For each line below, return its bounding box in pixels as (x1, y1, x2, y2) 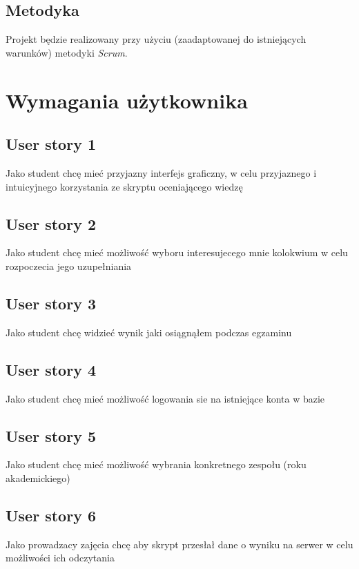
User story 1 (6, 133, 96, 155)
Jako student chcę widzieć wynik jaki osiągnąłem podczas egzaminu (6, 325, 292, 339)
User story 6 (6, 504, 96, 525)
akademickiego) (6, 470, 70, 485)
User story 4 (6, 358, 96, 380)
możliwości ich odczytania (6, 550, 115, 565)
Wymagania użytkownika (6, 86, 248, 114)
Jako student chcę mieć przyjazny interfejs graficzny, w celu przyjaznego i (6, 165, 317, 180)
